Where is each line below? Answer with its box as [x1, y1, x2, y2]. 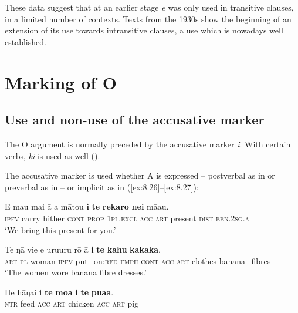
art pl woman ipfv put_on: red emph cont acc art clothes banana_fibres [5, 254, 271, 267]
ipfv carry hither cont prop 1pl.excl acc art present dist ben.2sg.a [5, 211, 250, 224]
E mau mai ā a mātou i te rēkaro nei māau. [5, 200, 169, 213]
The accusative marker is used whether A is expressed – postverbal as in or [5, 169, 275, 181]
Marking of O [5, 70, 117, 94]
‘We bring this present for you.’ [5, 223, 116, 235]
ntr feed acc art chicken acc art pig [5, 297, 139, 309]
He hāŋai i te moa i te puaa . [5, 285, 114, 298]
